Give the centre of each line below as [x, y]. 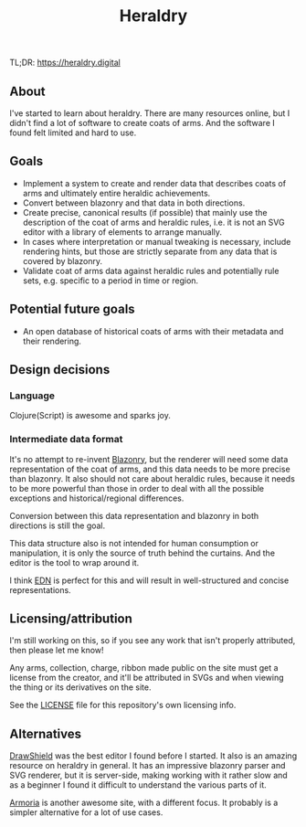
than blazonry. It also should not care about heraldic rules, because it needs [152, 478]
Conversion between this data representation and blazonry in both [134, 515]
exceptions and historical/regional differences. [97, 498]
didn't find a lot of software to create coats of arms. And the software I [142, 123]
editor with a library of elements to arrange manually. [122, 232]
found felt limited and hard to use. [73, 133]
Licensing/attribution [71, 619]
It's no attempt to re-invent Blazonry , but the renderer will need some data [149, 459]
